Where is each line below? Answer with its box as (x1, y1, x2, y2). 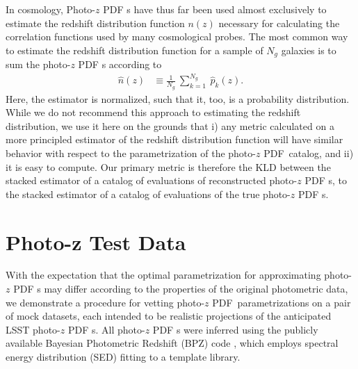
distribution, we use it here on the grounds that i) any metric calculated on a (6, 118, 334, 133)
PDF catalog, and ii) (263, 145, 354, 160)
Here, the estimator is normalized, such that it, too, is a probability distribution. (6, 91, 350, 106)
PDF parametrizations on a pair (212, 295, 351, 309)
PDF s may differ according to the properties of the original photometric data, (13, 281, 348, 296)
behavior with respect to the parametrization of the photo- (6, 145, 256, 160)
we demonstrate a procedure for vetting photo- (6, 295, 205, 309)
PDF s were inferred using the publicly (152, 322, 318, 336)
